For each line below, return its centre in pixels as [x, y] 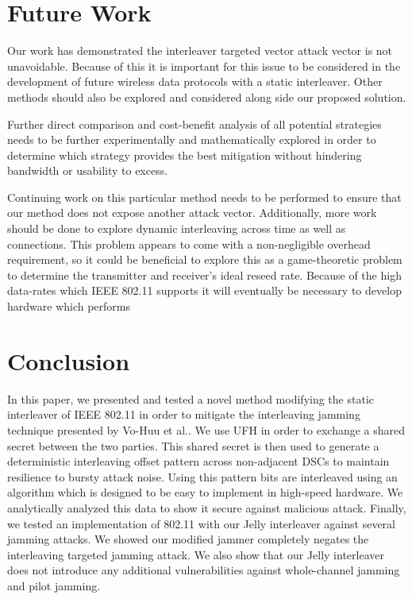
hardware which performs [69, 306]
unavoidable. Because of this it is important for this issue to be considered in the [204, 66]
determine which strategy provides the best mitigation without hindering [185, 155]
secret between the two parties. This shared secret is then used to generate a [193, 445]
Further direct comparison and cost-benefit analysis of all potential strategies [194, 124]
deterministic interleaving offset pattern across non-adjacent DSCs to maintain [198, 461]
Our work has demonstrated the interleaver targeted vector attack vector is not [200, 50]
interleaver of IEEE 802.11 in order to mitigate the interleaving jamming [184, 414]
